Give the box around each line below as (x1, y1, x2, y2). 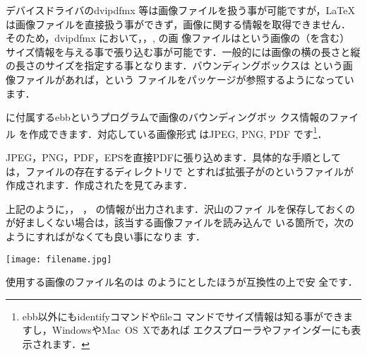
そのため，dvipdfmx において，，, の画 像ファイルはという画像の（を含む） (6, 30, 350, 45)
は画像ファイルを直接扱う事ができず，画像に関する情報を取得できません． (6, 16, 351, 31)
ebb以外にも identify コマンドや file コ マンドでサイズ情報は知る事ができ (22, 308, 344, 323)
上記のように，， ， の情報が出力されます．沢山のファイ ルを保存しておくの (6, 201, 355, 216)
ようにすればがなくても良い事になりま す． (6, 228, 206, 243)
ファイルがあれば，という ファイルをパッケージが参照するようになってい (15, 71, 354, 86)
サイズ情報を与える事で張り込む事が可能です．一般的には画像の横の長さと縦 (6, 44, 361, 59)
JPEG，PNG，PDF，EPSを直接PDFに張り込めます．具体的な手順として (6, 150, 341, 164)
